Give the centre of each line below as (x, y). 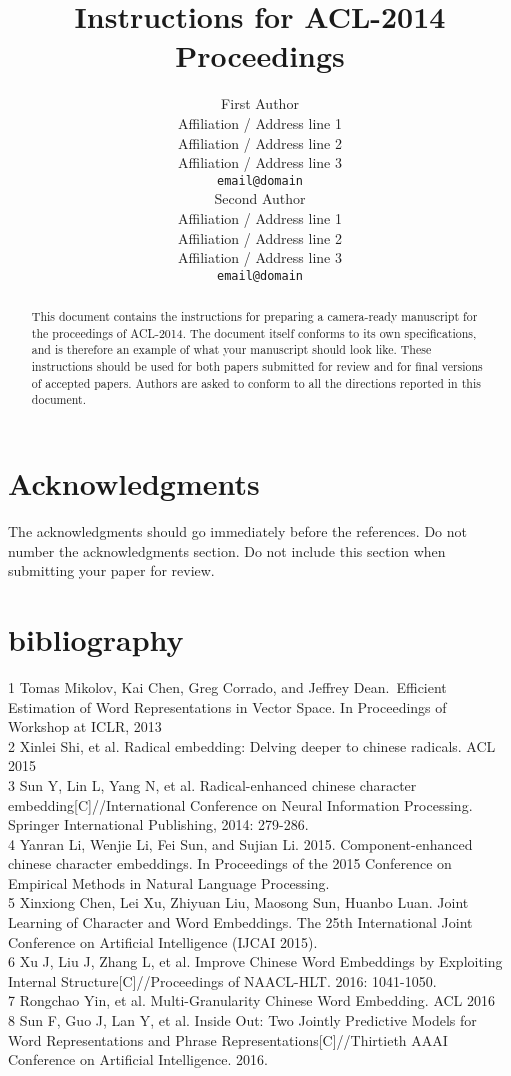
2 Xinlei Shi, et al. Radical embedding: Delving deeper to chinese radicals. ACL (252, 745)
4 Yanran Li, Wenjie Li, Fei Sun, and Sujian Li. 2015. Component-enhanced (240, 843)
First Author (260, 103)
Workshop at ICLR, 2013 (85, 726)
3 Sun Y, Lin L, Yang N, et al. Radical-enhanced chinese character (212, 784)
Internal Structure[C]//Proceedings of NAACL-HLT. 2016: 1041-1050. (222, 980)
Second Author (260, 198)
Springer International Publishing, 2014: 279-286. (158, 824)
